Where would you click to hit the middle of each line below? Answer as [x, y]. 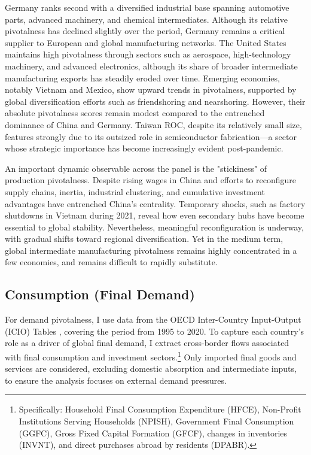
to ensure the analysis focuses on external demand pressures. [116, 380]
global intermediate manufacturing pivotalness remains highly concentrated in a [151, 250]
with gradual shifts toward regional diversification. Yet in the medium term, [144, 239]
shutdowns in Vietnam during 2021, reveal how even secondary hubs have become [155, 215]
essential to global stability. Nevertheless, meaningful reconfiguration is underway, [154, 227]
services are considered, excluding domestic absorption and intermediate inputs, [151, 368]
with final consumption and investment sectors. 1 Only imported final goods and [151, 356]
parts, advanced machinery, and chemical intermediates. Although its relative [146, 19]
